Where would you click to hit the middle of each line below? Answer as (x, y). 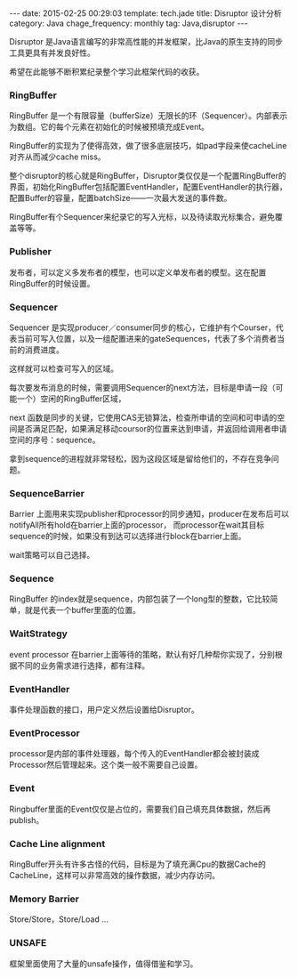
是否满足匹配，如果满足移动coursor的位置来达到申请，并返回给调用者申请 (152, 428)
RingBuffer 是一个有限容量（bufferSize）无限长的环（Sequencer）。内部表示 (149, 116)
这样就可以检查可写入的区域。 (64, 368)
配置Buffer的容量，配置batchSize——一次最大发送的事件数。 (121, 198)
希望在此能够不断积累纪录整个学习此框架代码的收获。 (107, 72)
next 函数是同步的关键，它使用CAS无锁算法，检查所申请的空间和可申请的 (143, 417)
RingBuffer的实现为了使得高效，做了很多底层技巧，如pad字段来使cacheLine (148, 146)
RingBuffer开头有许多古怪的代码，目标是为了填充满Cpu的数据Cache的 (138, 864)
